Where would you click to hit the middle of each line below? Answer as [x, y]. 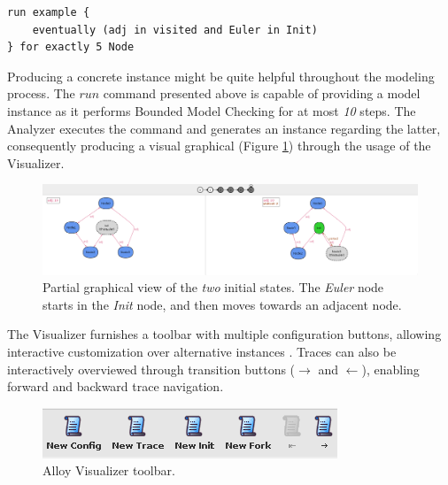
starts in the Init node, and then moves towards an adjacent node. [222, 304]
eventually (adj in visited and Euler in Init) [175, 30]
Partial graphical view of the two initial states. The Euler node [213, 287]
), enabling [390, 369]
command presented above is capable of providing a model [262, 93]
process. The [41, 93]
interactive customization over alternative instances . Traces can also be [202, 351]
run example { [49, 12]
